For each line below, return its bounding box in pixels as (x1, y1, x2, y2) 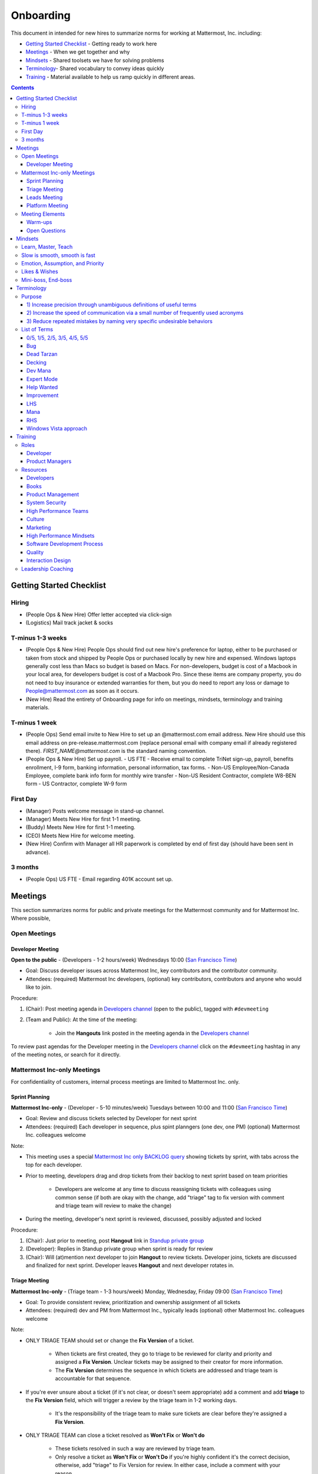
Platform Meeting (26, 202, 69, 209)
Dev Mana (26, 367, 51, 374)
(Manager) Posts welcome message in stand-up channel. (25, 807, 165, 814)
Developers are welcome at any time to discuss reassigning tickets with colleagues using (55, 1186, 271, 1193)
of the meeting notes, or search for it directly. (11, 1051, 121, 1058)
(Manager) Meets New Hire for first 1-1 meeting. (25, 815, 141, 822)
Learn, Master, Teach (21, 244, 73, 251)
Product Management (26, 491, 79, 498)
